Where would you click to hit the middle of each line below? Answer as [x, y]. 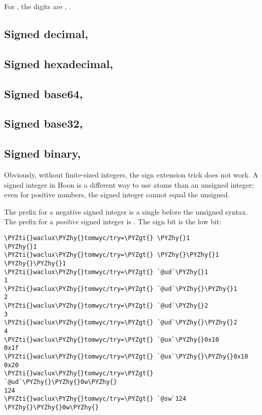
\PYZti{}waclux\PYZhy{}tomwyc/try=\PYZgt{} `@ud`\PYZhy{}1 [106, 272]
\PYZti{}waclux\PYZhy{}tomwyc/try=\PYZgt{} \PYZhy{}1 [97, 238]
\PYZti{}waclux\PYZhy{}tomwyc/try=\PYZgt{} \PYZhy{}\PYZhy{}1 [112, 255]
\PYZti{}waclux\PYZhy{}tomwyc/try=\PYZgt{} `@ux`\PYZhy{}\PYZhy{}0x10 [126, 357]
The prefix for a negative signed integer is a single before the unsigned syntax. [126, 211]
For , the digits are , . [38, 6]
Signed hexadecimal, [59, 63]
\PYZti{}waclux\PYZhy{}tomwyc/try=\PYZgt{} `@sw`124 [95, 399]
